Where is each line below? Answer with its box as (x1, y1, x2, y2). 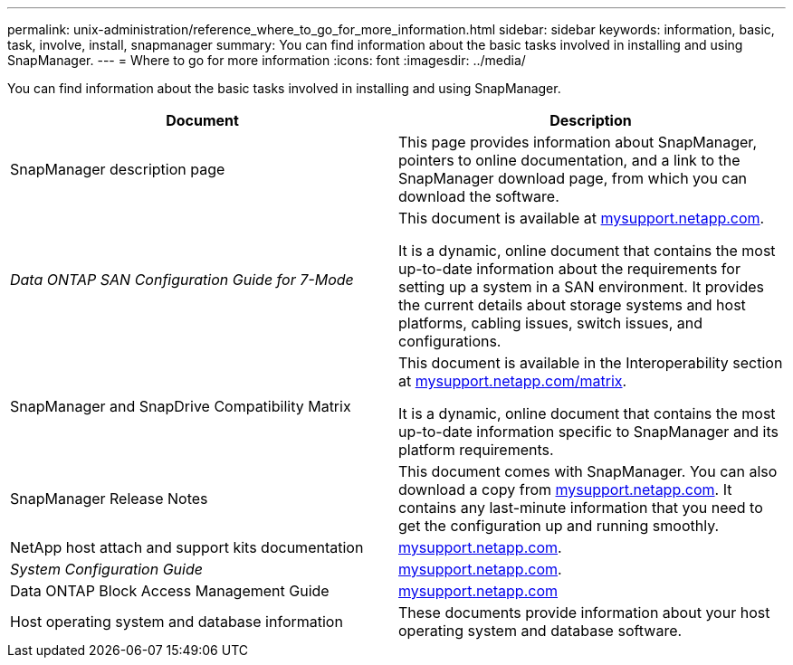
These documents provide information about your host (398, 603, 770, 622)
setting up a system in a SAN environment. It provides (398, 278, 764, 296)
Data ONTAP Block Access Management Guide (10, 582, 330, 600)
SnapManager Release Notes (10, 489, 208, 508)
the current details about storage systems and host (398, 296, 746, 314)
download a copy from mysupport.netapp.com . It (398, 480, 732, 499)
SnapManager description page (10, 160, 225, 178)
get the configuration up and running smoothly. (398, 517, 720, 535)
